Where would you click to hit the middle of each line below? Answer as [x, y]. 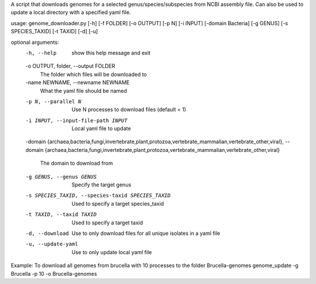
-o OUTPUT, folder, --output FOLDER [70, 66]
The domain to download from [77, 163]
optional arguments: [35, 42]
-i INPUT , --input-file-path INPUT [77, 120]
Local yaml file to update [101, 129]
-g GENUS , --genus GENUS [61, 176]
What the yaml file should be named [83, 91]
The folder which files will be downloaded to [94, 74]
